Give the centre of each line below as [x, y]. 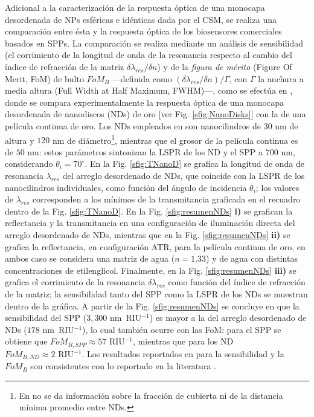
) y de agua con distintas [252, 258]
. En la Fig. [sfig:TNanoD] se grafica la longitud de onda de [195, 163]
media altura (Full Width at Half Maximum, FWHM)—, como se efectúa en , [149, 90]
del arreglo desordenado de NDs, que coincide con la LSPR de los [184, 175]
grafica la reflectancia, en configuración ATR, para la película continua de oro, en [155, 246]
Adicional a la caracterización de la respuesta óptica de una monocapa [135, 7]
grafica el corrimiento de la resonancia [75, 282]
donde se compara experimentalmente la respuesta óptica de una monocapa [144, 102]
